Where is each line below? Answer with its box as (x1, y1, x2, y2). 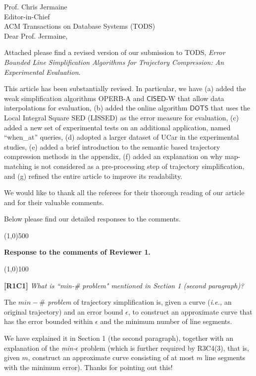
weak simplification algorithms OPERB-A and (4, 93, 145, 103)
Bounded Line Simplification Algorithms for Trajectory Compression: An (4, 56, 224, 67)
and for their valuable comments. (4, 197, 104, 207)
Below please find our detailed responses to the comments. (4, 214, 181, 224)
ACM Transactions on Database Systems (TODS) (4, 21, 155, 31)
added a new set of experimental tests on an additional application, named (4, 122, 231, 132)
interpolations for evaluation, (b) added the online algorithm (4, 103, 188, 113)
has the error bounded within (4, 316, 93, 326)
